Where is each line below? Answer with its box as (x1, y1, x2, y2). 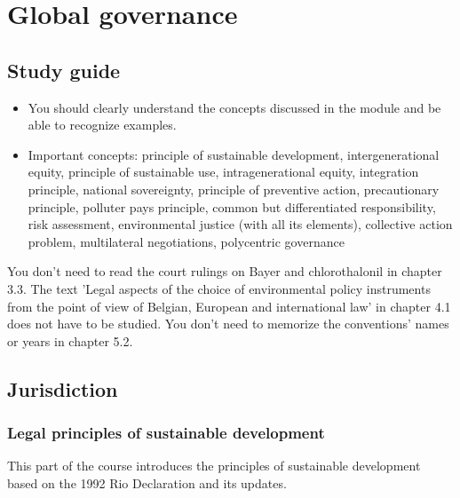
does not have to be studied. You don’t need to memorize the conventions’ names (7, 314, 449, 333)
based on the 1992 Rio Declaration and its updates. (7, 473, 287, 492)
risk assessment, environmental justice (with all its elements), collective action (28, 215, 453, 233)
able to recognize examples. (28, 115, 177, 134)
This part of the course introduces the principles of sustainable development (7, 456, 421, 475)
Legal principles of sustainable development (7, 422, 325, 443)
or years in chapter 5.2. (7, 331, 133, 350)
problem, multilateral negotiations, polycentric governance (28, 232, 345, 250)
